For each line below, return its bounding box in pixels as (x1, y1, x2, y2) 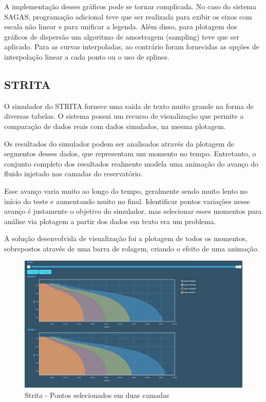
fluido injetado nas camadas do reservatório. (4, 168, 143, 179)
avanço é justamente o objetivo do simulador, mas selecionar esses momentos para (4, 206, 262, 216)
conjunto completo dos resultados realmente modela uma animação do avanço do (4, 158, 258, 169)
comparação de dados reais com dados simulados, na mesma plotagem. (4, 120, 226, 131)
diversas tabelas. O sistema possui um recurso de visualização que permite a (4, 111, 244, 121)
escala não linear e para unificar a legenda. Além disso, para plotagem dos (4, 21, 237, 32)
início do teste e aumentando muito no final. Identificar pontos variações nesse (4, 195, 250, 206)
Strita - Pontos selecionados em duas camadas (25, 389, 169, 400)
